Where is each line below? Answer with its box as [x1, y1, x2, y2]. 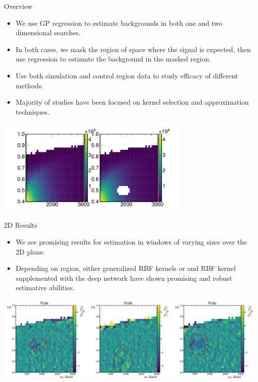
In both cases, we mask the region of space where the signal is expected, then [15, 44, 251, 54]
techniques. [15, 106, 50, 117]
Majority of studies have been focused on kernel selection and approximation [15, 97, 249, 107]
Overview [4, 1, 33, 11]
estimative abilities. [15, 282, 75, 293]
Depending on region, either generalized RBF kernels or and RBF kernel [15, 263, 236, 273]
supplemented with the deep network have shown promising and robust [15, 272, 232, 283]
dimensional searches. [15, 27, 81, 38]
